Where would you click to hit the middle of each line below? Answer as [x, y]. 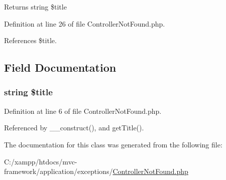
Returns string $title [35, 7]
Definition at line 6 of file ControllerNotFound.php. [83, 111]
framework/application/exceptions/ [59, 171]
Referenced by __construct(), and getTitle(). [74, 128]
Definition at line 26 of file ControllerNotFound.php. [85, 23]
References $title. [30, 40]
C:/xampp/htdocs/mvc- [41, 161]
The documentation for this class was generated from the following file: [113, 144]
